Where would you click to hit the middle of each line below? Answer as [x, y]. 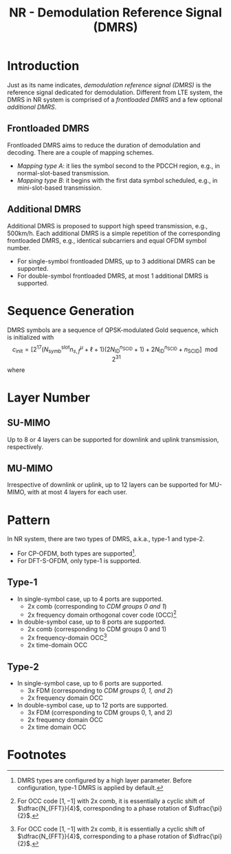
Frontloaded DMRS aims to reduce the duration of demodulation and [104, 145]
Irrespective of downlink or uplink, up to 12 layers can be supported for [108, 485]
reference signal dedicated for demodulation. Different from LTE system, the [115, 92]
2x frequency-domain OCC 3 [67, 637]
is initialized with [31, 337]
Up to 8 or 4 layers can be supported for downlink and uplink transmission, [113, 439]
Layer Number [49, 397]
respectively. [25, 447]
